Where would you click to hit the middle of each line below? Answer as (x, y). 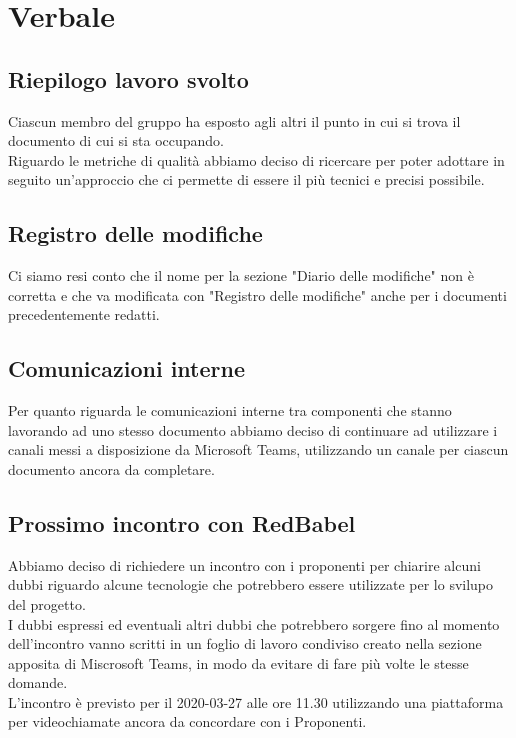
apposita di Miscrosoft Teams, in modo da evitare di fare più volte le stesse (238, 662)
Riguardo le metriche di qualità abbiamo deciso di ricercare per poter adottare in (256, 159)
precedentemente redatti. (84, 314)
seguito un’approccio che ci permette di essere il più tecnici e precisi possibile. (246, 179)
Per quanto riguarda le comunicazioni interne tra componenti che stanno (230, 410)
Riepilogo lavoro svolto (128, 78)
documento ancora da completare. (111, 468)
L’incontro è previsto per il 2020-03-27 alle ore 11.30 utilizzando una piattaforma (256, 701)
